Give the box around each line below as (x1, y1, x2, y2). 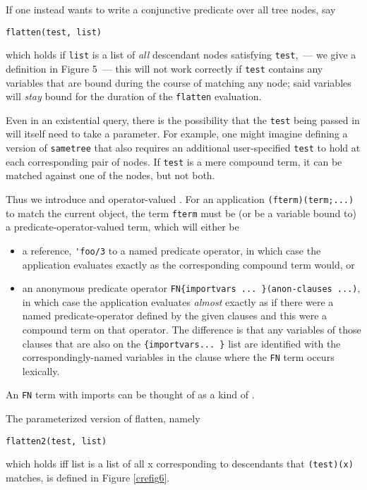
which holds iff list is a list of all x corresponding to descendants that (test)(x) (6, 456, 354, 471)
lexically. (22, 363, 60, 378)
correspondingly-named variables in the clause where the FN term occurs (22, 350, 335, 365)
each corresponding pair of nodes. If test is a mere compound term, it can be (6, 154, 342, 169)
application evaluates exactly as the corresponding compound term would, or (22, 257, 355, 271)
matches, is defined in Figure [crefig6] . (6, 470, 170, 485)
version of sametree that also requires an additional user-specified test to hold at (6, 140, 361, 155)
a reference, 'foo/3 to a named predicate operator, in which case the (22, 243, 321, 257)
